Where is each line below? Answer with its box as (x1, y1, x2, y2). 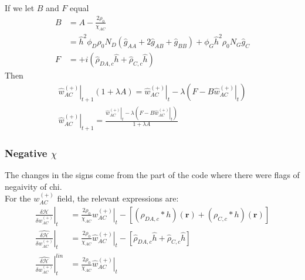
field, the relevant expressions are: (57, 192, 179, 204)
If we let (5, 2, 35, 13)
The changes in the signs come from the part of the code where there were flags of (5, 169, 300, 181)
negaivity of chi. (5, 180, 62, 192)
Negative (5, 145, 48, 160)
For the (5, 192, 31, 204)
